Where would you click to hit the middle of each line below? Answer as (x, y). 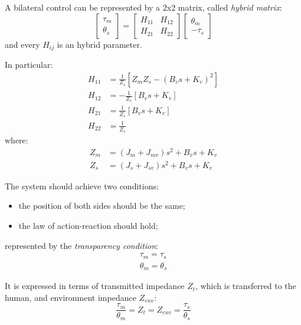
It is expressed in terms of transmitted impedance (95, 286)
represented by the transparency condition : (82, 245)
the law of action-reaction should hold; (88, 226)
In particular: (29, 65)
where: (17, 140)
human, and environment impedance (71, 297)
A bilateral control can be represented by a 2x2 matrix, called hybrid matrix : (143, 7)
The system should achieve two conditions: (82, 186)
